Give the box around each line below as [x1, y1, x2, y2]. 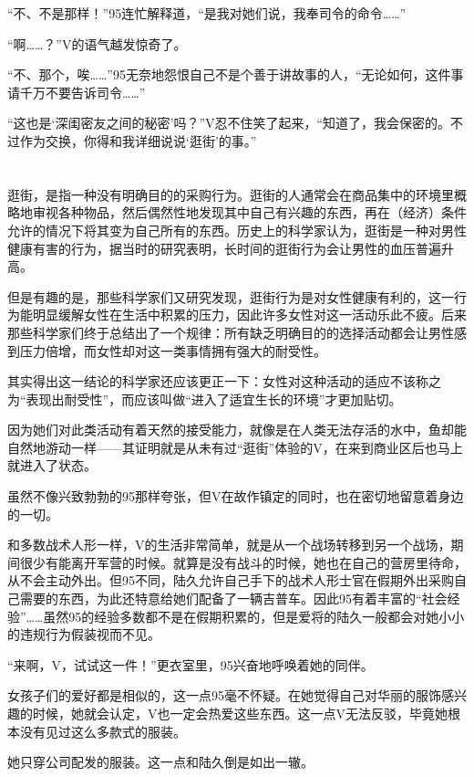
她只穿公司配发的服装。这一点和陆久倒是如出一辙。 [7, 752, 314, 772]
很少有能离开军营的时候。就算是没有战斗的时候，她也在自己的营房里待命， [19, 552, 467, 572]
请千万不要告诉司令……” [7, 82, 146, 101]
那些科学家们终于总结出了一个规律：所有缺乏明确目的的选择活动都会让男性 [7, 322, 454, 341]
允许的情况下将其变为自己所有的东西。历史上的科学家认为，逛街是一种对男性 [7, 220, 467, 239]
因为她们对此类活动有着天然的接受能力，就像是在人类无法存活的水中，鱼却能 [7, 420, 467, 439]
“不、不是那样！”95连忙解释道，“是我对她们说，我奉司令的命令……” [7, 4, 407, 22]
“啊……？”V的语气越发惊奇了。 [7, 34, 187, 53]
